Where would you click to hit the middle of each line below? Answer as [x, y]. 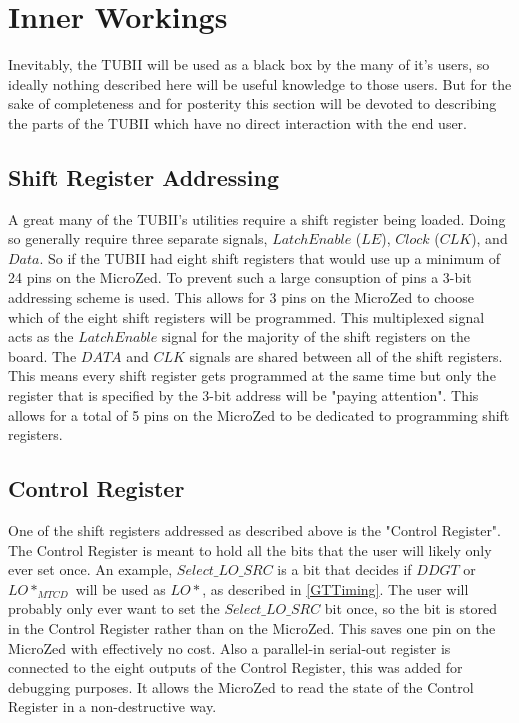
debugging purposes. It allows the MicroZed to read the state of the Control [241, 686]
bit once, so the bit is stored [410, 608]
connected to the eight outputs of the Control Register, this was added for [235, 667]
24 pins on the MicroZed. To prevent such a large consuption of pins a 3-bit [240, 277]
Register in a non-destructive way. [112, 706]
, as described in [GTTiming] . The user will [335, 588]
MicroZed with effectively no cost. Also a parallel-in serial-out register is [229, 647]
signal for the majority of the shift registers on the [315, 336]
